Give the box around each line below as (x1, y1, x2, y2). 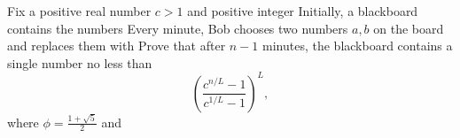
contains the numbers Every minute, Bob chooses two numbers (7, 19, 348, 37)
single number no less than (7, 53, 152, 72)
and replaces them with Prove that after (7, 36, 226, 55)
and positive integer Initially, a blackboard (187, 2, 418, 19)
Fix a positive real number (7, 2, 152, 19)
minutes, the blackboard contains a (262, 36, 453, 55)
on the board (373, 19, 444, 37)
